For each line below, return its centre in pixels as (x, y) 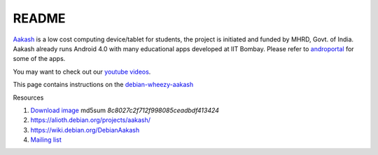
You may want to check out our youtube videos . (82, 72)
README (39, 18)
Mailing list (46, 140)
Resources (28, 97)
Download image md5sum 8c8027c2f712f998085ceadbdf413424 (125, 110)
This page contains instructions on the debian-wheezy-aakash (103, 85)
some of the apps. (39, 59)
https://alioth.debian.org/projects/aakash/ (90, 120)
